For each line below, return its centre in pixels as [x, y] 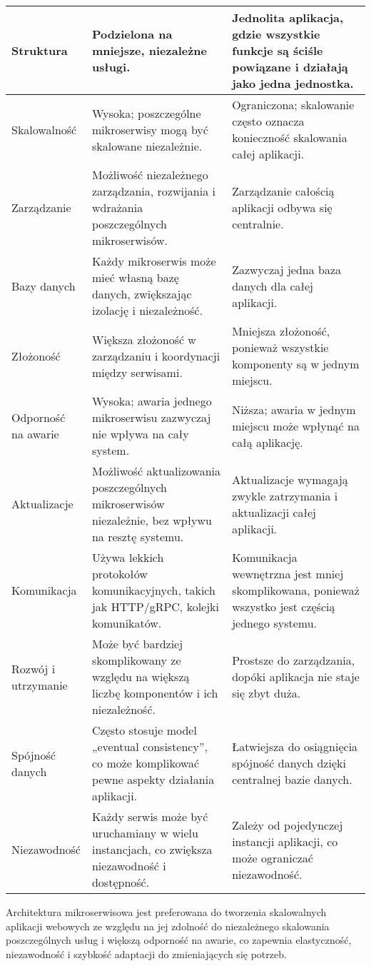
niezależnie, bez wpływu [152, 520]
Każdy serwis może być [150, 816]
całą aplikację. [268, 442]
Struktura [40, 50]
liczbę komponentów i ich [155, 693]
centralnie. [258, 224]
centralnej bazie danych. [292, 779]
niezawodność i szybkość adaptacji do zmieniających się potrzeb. [146, 954]
